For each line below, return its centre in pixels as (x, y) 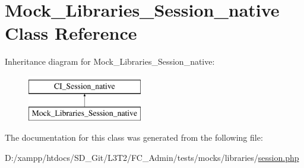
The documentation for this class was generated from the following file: (134, 137)
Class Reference (71, 33)
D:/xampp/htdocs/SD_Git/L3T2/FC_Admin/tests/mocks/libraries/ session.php (152, 157)
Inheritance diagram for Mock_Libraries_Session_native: (110, 61)
